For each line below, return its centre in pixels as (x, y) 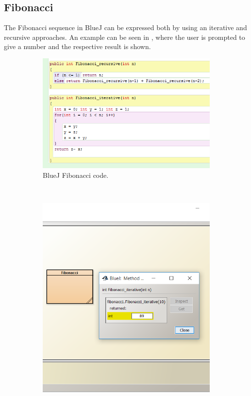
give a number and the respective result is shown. (77, 46)
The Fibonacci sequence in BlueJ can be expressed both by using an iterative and (125, 27)
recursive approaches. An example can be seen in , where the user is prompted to (125, 37)
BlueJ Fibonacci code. (76, 175)
